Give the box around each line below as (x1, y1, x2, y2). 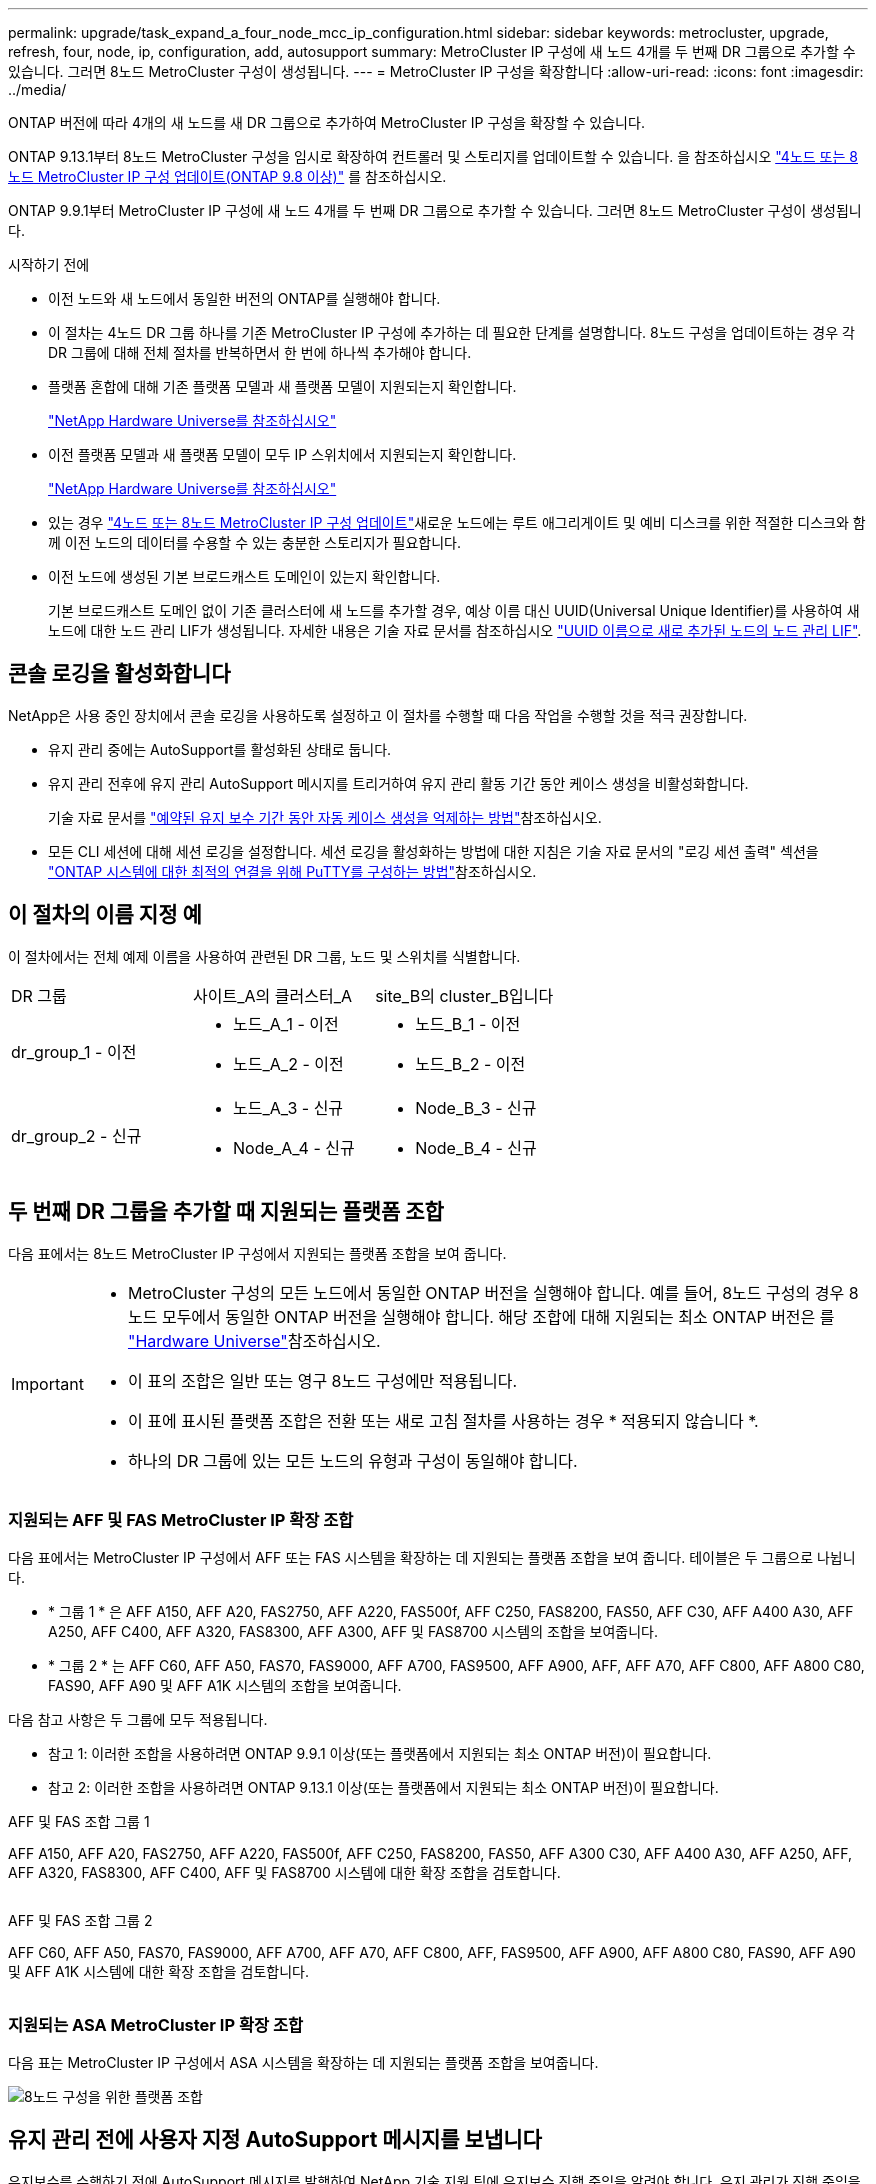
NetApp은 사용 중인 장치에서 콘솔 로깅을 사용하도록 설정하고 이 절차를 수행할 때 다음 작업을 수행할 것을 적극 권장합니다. (8, 706, 748, 724)
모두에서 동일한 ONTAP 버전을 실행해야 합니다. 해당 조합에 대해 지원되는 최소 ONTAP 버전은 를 (161, 1306, 835, 1327)
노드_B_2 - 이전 (415, 1053, 526, 1074)
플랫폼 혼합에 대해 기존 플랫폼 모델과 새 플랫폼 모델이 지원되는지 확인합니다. (48, 378, 517, 395)
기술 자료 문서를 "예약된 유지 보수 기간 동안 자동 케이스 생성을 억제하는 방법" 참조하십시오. (48, 808, 602, 826)
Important (11, 1373, 84, 1394)
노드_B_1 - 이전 (415, 1013, 521, 1034)
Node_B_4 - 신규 (415, 1137, 537, 1158)
